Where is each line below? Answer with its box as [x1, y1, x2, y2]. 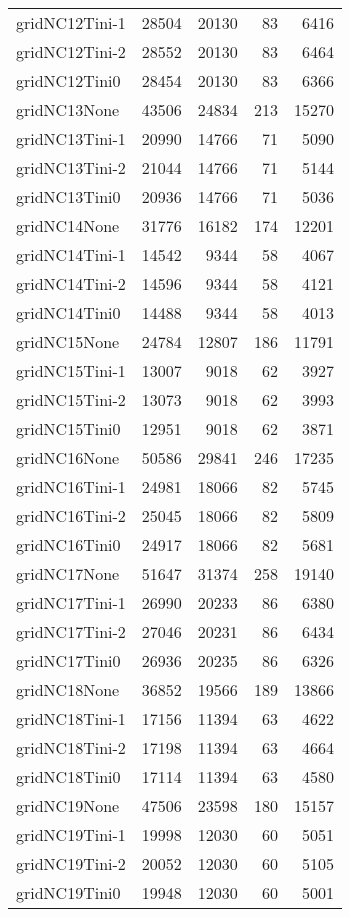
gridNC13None [16, 98, 120, 121]
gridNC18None [16, 678, 120, 701]
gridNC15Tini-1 [16, 359, 126, 382]
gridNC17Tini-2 [16, 620, 126, 643]
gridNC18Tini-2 [16, 736, 126, 759]
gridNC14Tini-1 [16, 243, 126, 266]
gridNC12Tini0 [16, 69, 121, 92]
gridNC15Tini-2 [16, 388, 126, 411]
